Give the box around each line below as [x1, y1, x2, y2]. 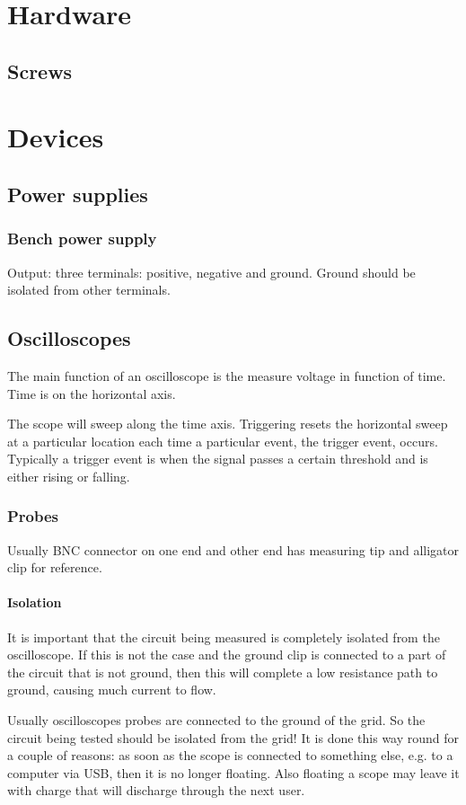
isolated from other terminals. [7, 280, 171, 299]
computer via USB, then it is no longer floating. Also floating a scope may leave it [7, 763, 460, 782]
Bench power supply [7, 227, 157, 250]
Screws [7, 57, 73, 84]
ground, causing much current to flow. [7, 680, 216, 699]
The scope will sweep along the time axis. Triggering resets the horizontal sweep [7, 414, 448, 433]
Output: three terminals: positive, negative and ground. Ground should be [7, 262, 416, 281]
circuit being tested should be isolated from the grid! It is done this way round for [7, 728, 460, 747]
